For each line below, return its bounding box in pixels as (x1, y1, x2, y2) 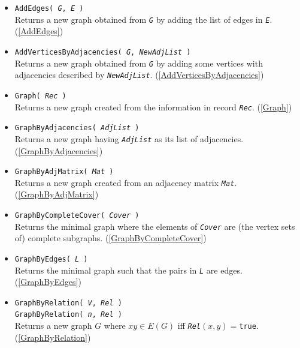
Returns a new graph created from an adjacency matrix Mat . (14, 176, 237, 188)
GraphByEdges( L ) (14, 254, 88, 263)
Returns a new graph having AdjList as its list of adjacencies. (14, 132, 244, 145)
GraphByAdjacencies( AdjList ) (14, 124, 140, 133)
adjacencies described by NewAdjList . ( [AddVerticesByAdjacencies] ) (14, 68, 264, 81)
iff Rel (177, 319, 201, 332)
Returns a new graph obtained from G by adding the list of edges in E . (14, 13, 272, 25)
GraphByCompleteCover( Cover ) (14, 211, 140, 220)
